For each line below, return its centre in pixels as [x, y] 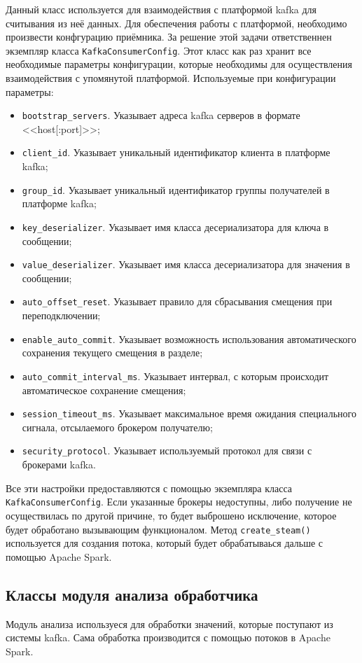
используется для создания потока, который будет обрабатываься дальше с [165, 543]
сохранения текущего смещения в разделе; [112, 353]
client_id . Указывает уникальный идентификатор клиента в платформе [176, 152]
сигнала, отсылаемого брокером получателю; [117, 427]
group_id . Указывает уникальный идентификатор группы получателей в [176, 189]
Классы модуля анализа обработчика [132, 594]
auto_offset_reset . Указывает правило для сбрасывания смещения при [177, 301]
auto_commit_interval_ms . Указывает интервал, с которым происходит [175, 376]
